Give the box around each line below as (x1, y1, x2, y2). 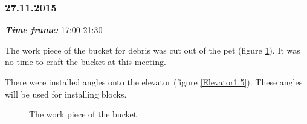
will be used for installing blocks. (5, 87, 127, 100)
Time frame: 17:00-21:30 (5, 23, 103, 36)
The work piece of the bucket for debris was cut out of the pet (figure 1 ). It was (5, 43, 300, 56)
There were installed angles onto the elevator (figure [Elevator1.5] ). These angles (5, 76, 303, 88)
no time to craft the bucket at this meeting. (5, 55, 166, 68)
